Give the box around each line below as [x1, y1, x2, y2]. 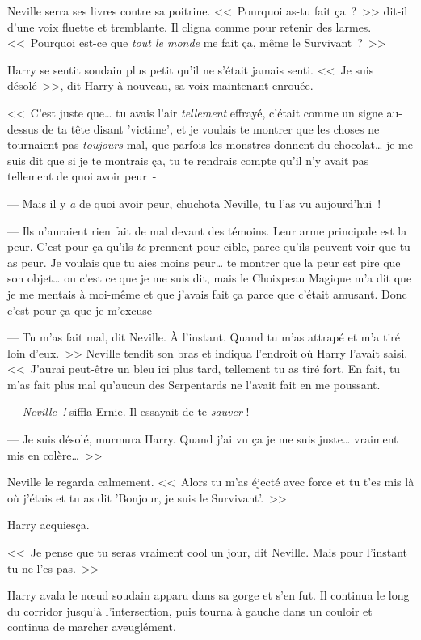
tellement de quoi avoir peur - [7, 167, 157, 184]
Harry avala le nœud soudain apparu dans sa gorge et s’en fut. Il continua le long [7, 587, 410, 604]
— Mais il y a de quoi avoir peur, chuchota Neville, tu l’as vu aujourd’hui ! [7, 194, 381, 211]
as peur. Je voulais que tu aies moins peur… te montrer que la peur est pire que [7, 253, 401, 270]
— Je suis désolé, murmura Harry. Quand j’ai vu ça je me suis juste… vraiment [7, 430, 398, 447]
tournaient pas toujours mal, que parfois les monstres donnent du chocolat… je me [7, 136, 413, 153]
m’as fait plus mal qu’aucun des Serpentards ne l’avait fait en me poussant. [7, 375, 381, 392]
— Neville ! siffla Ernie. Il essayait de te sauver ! [7, 403, 250, 420]
